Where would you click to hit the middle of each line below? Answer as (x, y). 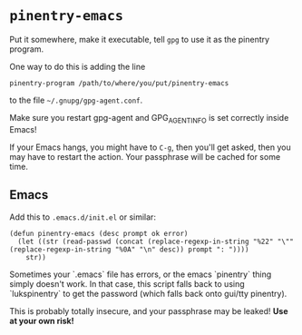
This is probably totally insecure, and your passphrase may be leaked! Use (149, 310)
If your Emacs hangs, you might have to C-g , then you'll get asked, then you (151, 147)
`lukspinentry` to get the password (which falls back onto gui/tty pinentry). (148, 293)
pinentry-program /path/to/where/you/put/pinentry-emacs (119, 83)
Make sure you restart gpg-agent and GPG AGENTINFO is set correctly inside (149, 118)
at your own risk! (42, 320)
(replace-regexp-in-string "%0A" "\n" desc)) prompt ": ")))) (129, 249)
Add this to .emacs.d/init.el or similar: (83, 217)
